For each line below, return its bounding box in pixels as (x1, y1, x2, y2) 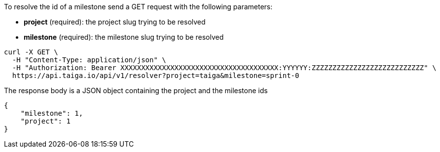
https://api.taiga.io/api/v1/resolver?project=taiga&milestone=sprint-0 (12, 72, 299, 79)
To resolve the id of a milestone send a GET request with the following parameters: (4, 2, 273, 11)
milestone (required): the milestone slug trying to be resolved (24, 33, 224, 41)
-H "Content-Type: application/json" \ (12, 56, 166, 64)
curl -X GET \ (4, 48, 58, 56)
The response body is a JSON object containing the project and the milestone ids (4, 86, 268, 95)
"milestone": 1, (20, 109, 83, 117)
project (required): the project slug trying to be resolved (24, 18, 206, 26)
